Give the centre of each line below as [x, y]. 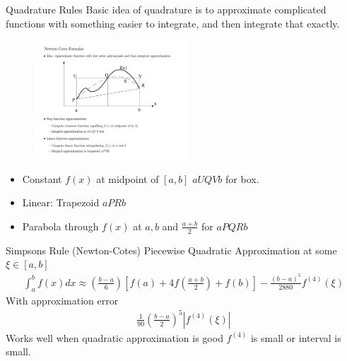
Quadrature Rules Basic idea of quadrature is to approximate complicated [166, 9]
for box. [242, 178]
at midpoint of [128, 178]
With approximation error [62, 300]
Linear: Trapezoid [61, 202]
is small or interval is [296, 337]
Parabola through [60, 226]
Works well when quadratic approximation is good [114, 337]
